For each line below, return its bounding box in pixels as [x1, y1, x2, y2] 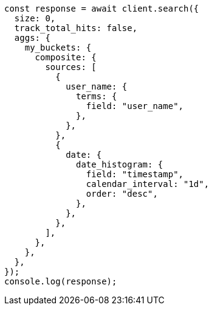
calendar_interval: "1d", [86, 179, 210, 189]
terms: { [76, 91, 117, 101]
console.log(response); [4, 277, 117, 286]
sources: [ [45, 62, 97, 72]
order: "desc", [86, 189, 158, 199]
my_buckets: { [24, 43, 92, 52]
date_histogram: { [76, 160, 163, 169]
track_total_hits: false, [14, 23, 138, 33]
